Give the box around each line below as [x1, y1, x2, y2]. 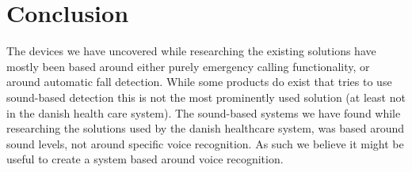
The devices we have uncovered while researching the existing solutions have [6, 43, 376, 59]
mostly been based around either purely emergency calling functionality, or [6, 58, 370, 74]
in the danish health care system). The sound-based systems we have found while [6, 104, 401, 121]
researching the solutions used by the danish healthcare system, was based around [6, 120, 405, 136]
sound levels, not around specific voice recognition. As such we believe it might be [6, 135, 404, 151]
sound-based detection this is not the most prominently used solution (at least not [6, 88, 406, 105]
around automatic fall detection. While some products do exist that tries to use [6, 73, 392, 90]
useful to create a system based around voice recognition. [6, 151, 284, 167]
